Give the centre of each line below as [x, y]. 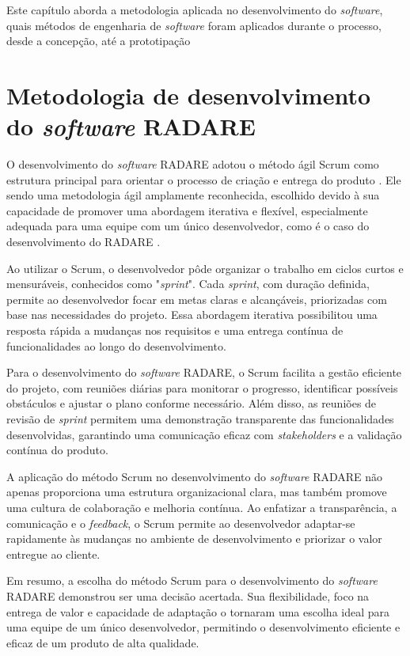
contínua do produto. [57, 450]
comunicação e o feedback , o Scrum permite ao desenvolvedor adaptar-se [181, 523]
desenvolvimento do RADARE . [84, 242]
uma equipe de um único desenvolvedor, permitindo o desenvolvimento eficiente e [203, 627]
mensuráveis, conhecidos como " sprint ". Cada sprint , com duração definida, [188, 284]
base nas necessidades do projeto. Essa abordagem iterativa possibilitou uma [192, 315]
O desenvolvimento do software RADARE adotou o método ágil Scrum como [193, 164]
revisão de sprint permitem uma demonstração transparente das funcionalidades [200, 419]
